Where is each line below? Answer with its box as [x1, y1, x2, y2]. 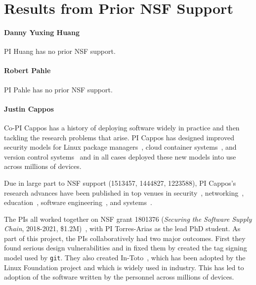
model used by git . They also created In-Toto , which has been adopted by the [4, 252, 246, 263]
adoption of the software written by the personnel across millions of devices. [4, 272, 234, 282]
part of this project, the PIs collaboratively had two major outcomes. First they [4, 233, 246, 243]
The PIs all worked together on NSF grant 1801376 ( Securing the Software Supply [4, 213, 252, 224]
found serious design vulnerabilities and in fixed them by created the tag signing [4, 243, 247, 253]
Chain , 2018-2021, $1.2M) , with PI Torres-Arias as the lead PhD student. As [4, 223, 241, 234]
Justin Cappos [4, 103, 54, 114]
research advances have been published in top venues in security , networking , [4, 187, 244, 198]
